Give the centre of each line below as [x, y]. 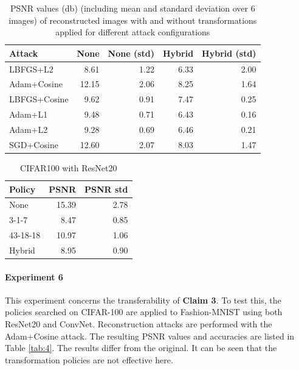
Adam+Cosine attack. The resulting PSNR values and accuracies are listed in [150, 336]
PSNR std [106, 189]
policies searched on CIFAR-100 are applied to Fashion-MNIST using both [144, 312]
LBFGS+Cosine [39, 99]
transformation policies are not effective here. [89, 359]
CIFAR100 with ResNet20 [69, 167]
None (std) [131, 53]
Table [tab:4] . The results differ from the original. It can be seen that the [141, 348]
